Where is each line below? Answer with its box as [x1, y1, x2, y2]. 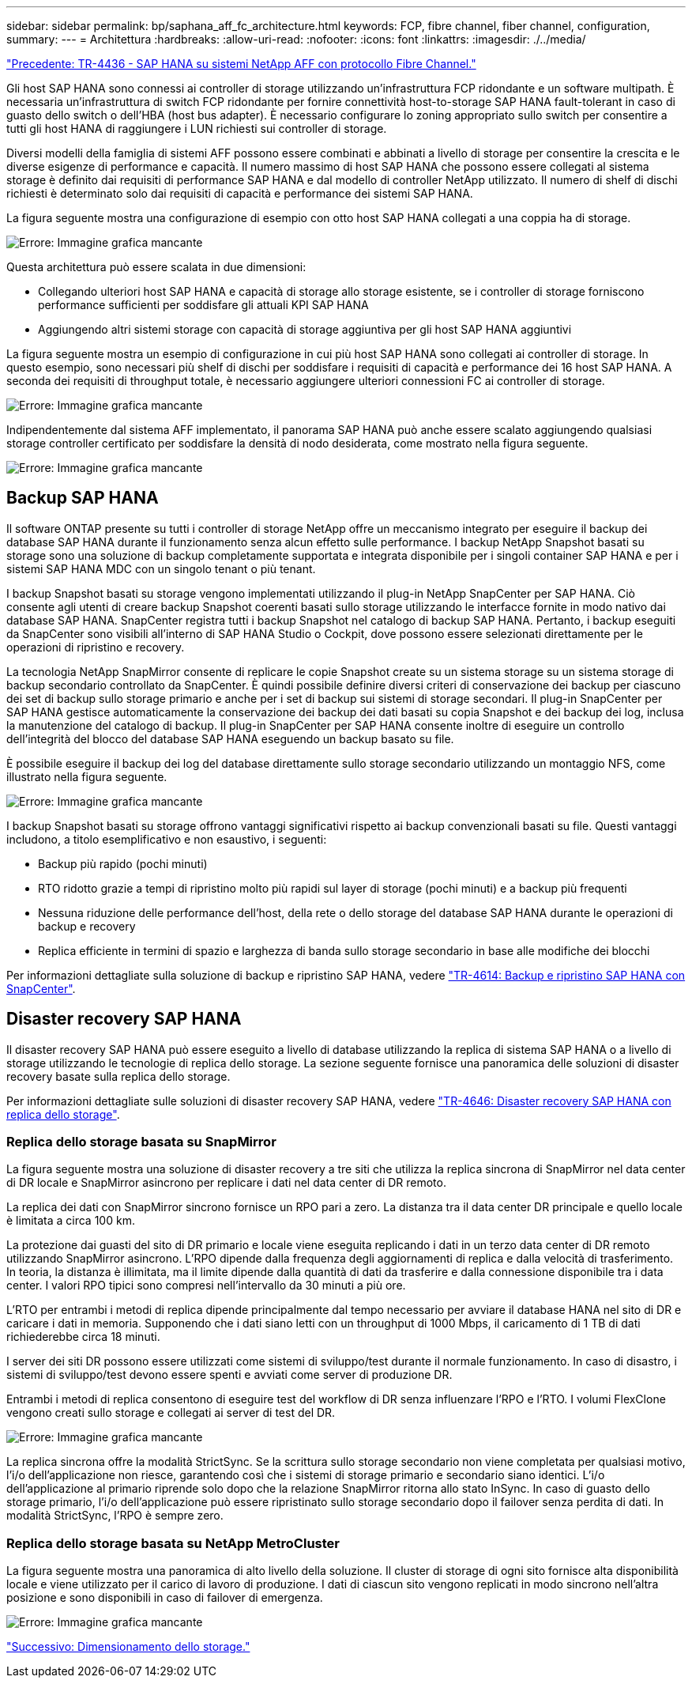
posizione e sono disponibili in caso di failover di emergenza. [6, 1591, 323, 1605]
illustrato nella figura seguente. [6, 769, 167, 783]
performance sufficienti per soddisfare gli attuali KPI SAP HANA [38, 298, 369, 312]
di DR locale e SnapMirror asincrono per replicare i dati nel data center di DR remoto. [6, 1176, 446, 1190]
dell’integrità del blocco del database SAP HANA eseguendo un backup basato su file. [6, 731, 454, 746]
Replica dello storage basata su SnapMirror [6, 1134, 276, 1150]
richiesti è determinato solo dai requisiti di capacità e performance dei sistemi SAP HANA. [6, 187, 473, 200]
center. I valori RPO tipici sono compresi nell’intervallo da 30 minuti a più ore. [6, 1278, 406, 1293]
